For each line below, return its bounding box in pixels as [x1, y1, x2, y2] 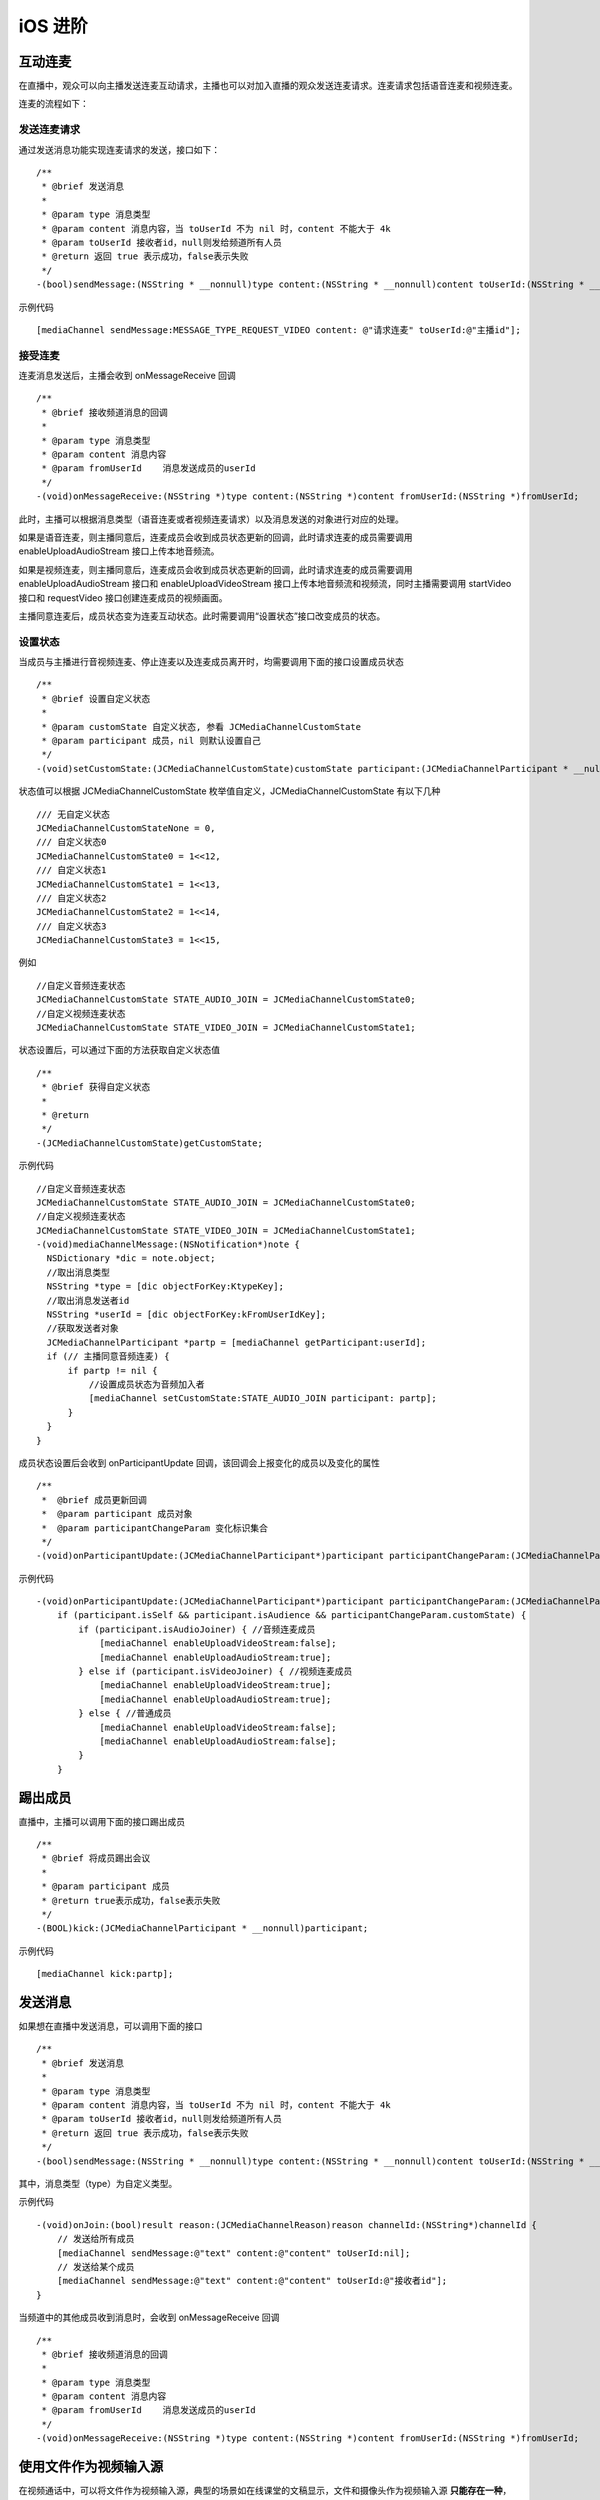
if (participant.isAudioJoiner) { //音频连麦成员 [78, 1623, 316, 1635]
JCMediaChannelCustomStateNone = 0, [36, 822, 216, 834]
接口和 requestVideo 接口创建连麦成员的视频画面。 [18, 591, 229, 604]
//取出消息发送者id [46, 1295, 130, 1306]
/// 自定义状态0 [36, 836, 107, 848]
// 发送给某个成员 [56, 2261, 135, 2272]
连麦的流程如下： [18, 98, 89, 110]
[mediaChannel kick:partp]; [36, 1968, 174, 1980]
